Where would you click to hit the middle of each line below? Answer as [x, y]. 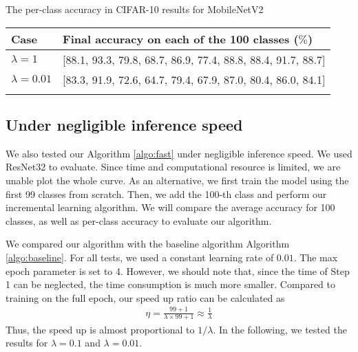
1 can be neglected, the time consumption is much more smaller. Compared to [171, 284]
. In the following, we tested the [280, 329]
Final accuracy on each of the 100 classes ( [181, 38]
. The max [316, 257]
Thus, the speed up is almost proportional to [100, 329]
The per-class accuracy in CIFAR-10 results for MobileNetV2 [135, 9]
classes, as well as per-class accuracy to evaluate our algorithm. [139, 220]
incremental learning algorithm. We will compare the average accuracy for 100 [170, 207]
